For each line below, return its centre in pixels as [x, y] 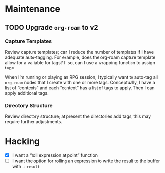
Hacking [23, 142]
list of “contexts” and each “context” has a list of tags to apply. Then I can [80, 88]
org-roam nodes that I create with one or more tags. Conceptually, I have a [80, 82]
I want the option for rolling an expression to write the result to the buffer [86, 161]
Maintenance [33, 9]
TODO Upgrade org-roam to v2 [52, 27]
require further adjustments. [34, 122]
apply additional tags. [27, 93]
